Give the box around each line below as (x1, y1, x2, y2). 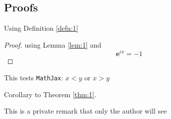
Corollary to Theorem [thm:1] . (4, 89, 96, 99)
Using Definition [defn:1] (4, 23, 79, 33)
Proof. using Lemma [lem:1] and (4, 39, 101, 50)
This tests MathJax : (4, 72, 63, 83)
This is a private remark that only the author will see (4, 106, 167, 116)
